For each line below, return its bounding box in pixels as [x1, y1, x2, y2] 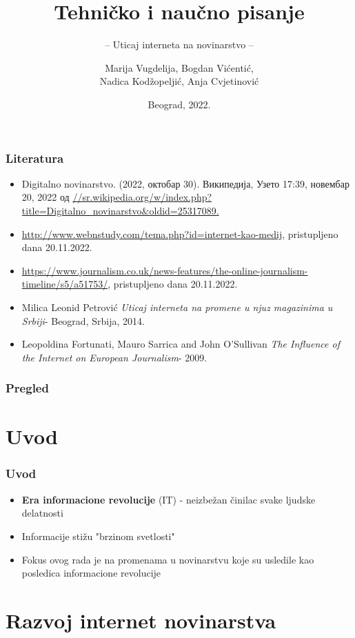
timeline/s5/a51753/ [21, 277, 108, 291]
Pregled [6, 379, 49, 397]
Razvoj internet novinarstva [6, 606, 276, 634]
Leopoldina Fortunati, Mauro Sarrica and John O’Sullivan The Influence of [21, 337, 340, 351]
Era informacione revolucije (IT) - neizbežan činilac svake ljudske [21, 492, 316, 506]
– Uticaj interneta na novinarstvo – [105, 37, 254, 52]
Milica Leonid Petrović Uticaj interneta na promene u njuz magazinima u [21, 299, 333, 314]
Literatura [6, 149, 64, 166]
